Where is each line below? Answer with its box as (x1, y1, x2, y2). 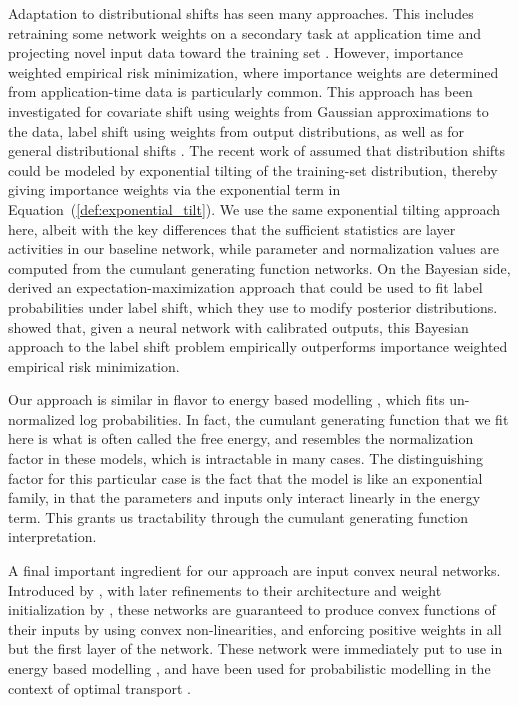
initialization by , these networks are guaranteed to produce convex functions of (8, 599, 496, 620)
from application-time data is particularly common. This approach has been (8, 81, 473, 102)
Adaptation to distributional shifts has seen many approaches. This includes (8, 3, 474, 23)
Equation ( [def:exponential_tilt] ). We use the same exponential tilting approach (8, 198, 501, 219)
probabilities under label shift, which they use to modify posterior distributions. (8, 296, 498, 317)
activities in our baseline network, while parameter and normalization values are (8, 238, 499, 259)
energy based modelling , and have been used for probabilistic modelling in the (8, 658, 491, 678)
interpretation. (8, 526, 97, 547)
